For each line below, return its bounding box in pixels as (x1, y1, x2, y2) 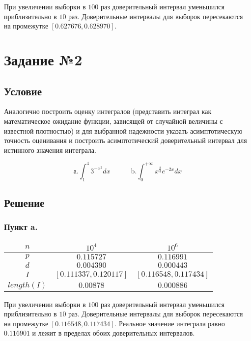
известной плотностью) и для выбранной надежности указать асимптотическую (4, 125, 243, 136)
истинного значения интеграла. (4, 144, 96, 155)
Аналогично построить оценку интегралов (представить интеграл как (4, 106, 212, 116)
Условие (4, 83, 42, 98)
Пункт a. (4, 221, 38, 233)
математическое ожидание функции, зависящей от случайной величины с (4, 115, 223, 126)
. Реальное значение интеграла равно (114, 318, 225, 328)
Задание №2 (4, 49, 83, 69)
